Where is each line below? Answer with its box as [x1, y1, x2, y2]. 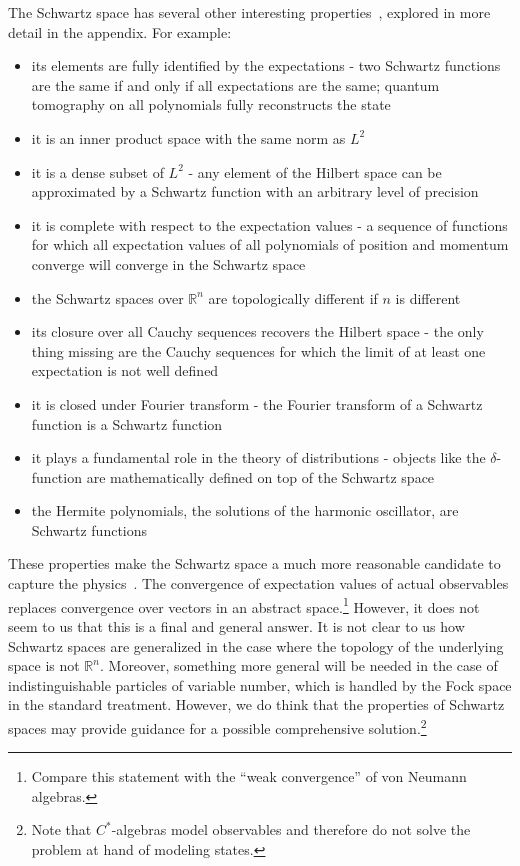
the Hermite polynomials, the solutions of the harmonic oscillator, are [31, 500, 459, 521]
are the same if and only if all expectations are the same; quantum [31, 74, 440, 95]
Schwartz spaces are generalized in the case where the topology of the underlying [8, 635, 504, 656]
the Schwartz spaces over [31, 287, 184, 308]
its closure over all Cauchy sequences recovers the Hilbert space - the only [31, 321, 484, 342]
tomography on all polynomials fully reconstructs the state [31, 94, 391, 115]
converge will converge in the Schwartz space [31, 253, 306, 274]
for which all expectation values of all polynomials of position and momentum [31, 234, 509, 255]
